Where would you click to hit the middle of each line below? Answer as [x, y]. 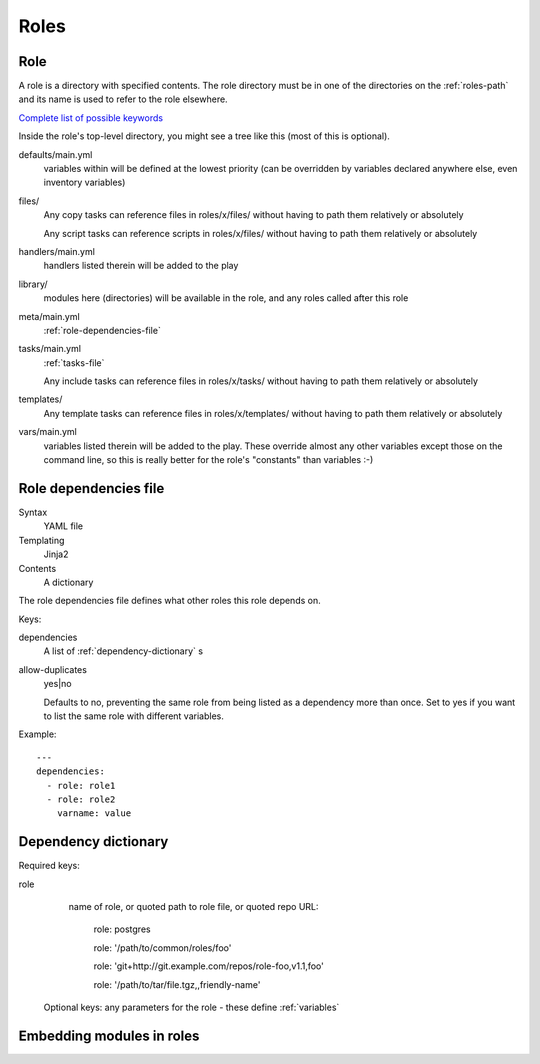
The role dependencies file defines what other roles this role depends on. [169, 601]
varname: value [94, 813]
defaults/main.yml [55, 154]
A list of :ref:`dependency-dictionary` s [123, 651]
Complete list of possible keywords [91, 117]
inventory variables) [84, 182]
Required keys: [49, 866]
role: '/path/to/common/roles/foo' [162, 947]
